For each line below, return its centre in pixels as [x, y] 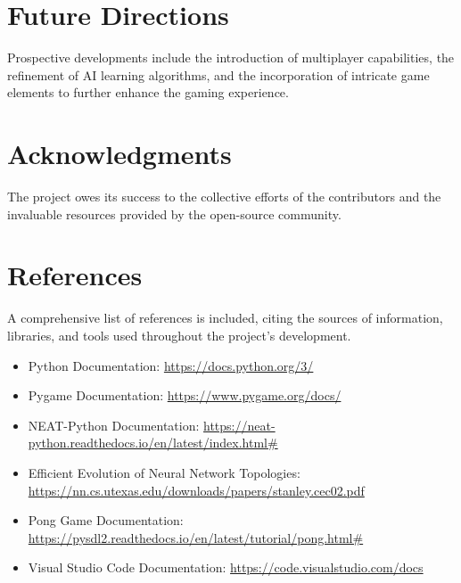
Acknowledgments [119, 154]
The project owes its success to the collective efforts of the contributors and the [224, 197]
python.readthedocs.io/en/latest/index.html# [153, 443]
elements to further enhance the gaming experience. [148, 92]
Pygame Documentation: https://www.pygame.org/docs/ [185, 395]
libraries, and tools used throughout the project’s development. [179, 335]
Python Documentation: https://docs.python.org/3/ [171, 365]
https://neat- [239, 425]
